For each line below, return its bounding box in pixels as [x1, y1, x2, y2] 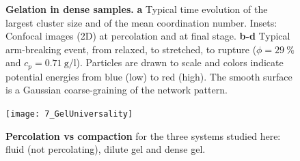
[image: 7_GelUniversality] [5, 109, 133, 119]
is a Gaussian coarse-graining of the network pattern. [5, 83, 228, 97]
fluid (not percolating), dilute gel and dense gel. [5, 142, 206, 156]
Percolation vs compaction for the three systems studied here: [5, 128, 281, 143]
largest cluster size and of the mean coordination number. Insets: [5, 15, 277, 29]
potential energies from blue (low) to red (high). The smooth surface [5, 69, 292, 83]
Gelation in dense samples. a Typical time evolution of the [5, 2, 268, 16]
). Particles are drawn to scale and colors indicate [76, 55, 284, 70]
